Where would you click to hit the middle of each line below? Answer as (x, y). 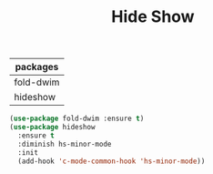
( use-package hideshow (52, 128)
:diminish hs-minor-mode (65, 144)
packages (37, 67)
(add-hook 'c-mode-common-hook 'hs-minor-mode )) (112, 161)
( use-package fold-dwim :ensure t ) (77, 119)
